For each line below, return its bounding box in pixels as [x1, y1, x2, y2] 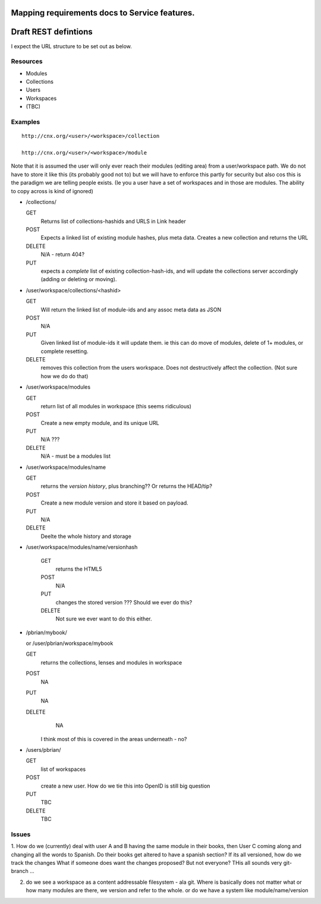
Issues [11, 830, 31, 838]
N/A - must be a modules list [40, 452, 111, 460]
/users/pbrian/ [26, 746, 61, 753]
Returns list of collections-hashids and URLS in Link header [40, 218, 187, 225]
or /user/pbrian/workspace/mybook [26, 640, 114, 647]
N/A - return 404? [40, 251, 85, 258]
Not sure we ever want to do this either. [55, 615, 152, 622]
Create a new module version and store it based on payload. [40, 499, 188, 506]
